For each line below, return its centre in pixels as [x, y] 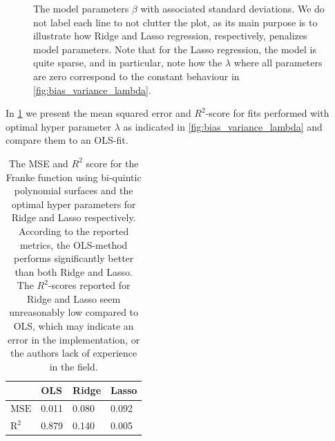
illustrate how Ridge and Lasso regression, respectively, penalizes [170, 36]
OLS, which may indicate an [74, 326]
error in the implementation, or [74, 339]
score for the [112, 163]
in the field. [74, 366]
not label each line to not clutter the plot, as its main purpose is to [175, 22]
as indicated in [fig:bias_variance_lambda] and [223, 126]
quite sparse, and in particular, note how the [128, 63]
